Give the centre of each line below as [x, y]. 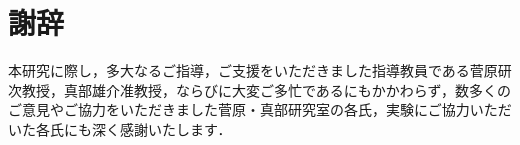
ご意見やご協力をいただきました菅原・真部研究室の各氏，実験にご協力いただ [260, 109]
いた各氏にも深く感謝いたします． [120, 128]
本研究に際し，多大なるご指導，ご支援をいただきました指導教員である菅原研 [260, 70]
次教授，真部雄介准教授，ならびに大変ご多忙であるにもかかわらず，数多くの [259, 89]
